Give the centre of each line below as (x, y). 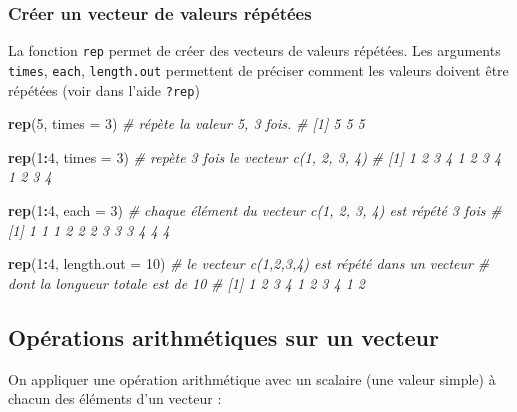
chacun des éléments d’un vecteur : (115, 398)
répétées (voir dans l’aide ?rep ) (104, 89)
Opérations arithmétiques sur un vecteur (223, 336)
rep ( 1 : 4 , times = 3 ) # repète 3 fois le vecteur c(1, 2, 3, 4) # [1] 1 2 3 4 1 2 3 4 (255, 156)
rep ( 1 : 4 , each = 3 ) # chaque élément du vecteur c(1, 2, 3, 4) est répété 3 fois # (255, 209)
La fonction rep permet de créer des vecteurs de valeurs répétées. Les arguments (254, 50)
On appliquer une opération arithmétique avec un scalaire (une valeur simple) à (252, 378)
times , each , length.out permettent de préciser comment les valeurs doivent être (258, 69)
